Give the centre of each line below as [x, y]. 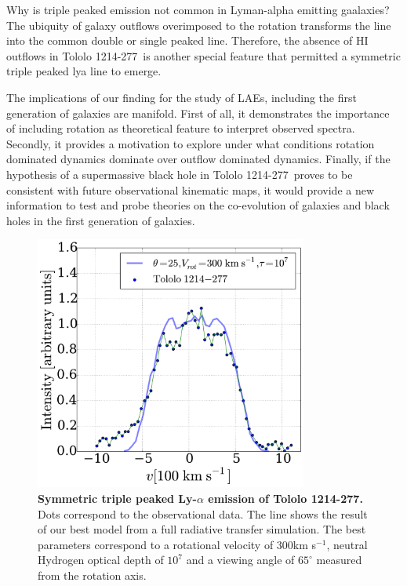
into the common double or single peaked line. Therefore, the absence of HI [187, 40]
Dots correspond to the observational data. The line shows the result [203, 513]
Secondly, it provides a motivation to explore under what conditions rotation [191, 143]
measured [339, 560]
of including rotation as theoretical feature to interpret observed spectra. [181, 128]
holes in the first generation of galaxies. [101, 220]
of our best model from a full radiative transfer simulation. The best [202, 529]
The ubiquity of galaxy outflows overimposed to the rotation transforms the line [199, 25]
